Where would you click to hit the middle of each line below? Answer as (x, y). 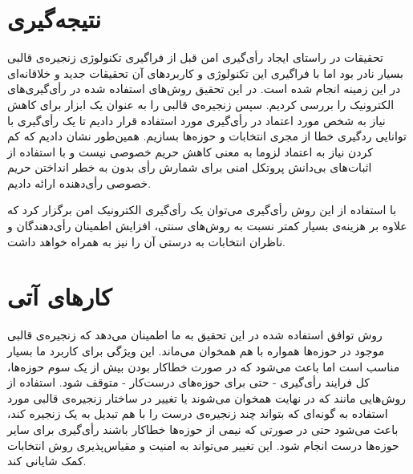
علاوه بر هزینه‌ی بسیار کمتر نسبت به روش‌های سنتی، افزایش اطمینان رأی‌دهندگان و (207, 226)
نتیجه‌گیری (54, 19)
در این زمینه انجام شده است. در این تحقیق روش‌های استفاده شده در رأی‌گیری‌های (204, 89)
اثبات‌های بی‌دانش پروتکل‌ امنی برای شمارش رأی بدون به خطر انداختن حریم (190, 167)
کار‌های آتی (60, 296)
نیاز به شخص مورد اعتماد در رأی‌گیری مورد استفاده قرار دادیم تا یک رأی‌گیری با (196, 120)
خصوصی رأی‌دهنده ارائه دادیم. (79, 182)
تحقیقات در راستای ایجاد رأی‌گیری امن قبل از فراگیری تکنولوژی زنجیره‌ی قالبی (195, 57)
